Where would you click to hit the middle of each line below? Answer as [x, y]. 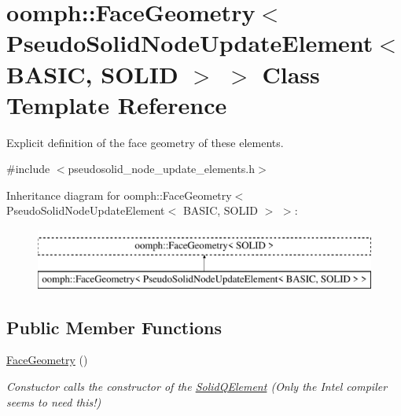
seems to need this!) [54, 401]
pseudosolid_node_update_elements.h [162, 169]
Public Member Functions [114, 327]
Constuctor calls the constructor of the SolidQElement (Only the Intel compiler [197, 387]
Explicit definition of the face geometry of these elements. [145, 142]
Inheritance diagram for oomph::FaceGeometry [119, 195]
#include [28, 169]
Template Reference [117, 104]
